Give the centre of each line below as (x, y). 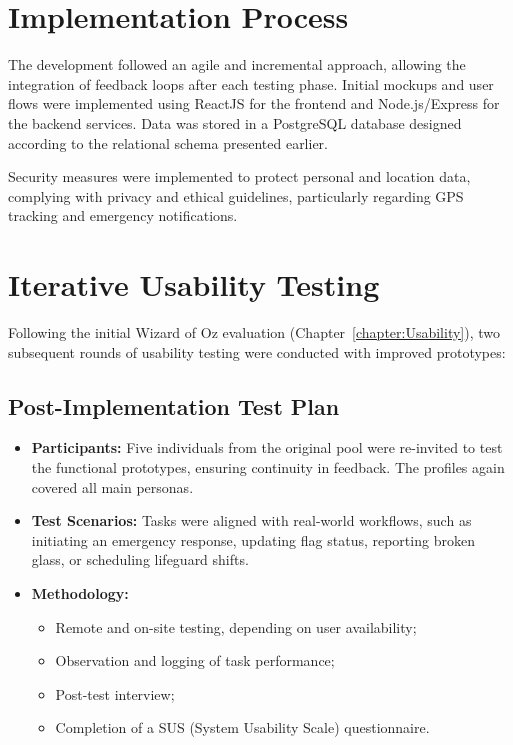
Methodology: (80, 592)
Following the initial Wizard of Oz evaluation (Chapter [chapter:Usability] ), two (254, 332)
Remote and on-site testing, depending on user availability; (236, 626)
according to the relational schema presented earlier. (168, 142)
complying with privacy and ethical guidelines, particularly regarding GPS (236, 195)
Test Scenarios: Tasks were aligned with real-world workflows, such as (251, 520)
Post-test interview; (115, 693)
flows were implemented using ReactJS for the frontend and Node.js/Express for (254, 103)
